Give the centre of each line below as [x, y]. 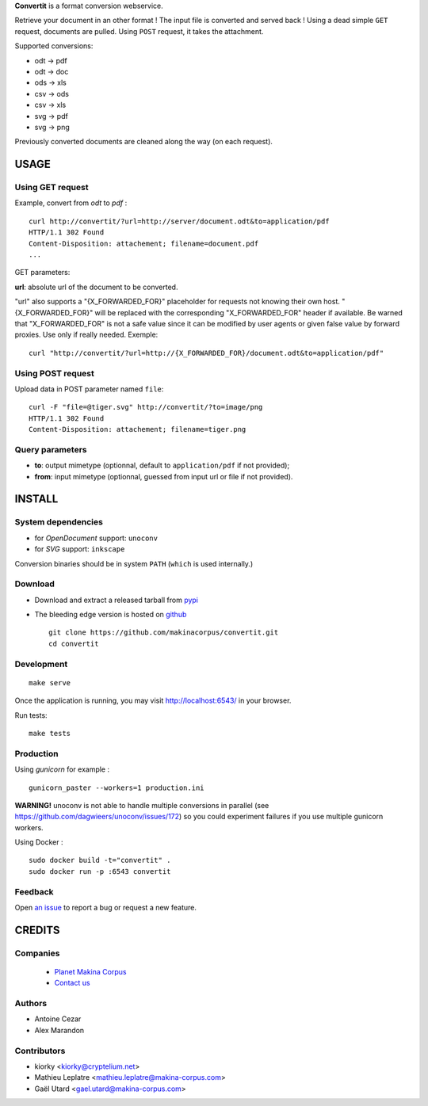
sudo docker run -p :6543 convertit [100, 871]
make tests [50, 733]
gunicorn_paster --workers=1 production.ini [117, 788]
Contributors [40, 1051]
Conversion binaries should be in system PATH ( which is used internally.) [134, 563]
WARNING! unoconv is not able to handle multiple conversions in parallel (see [142, 805]
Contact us [72, 983]
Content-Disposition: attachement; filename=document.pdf [144, 243]
